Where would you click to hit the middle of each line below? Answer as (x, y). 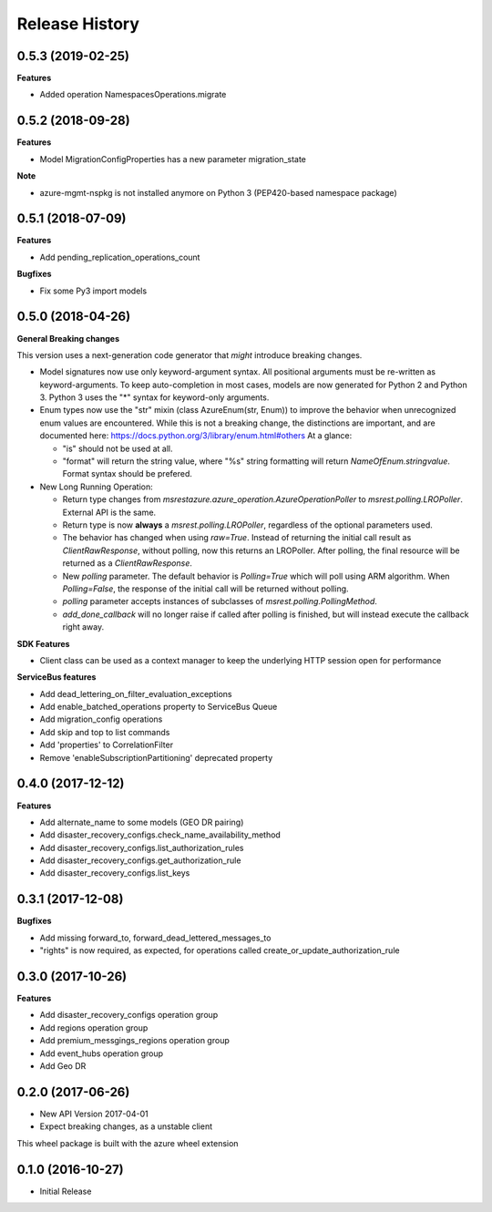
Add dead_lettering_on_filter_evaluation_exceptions (136, 693)
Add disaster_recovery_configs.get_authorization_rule (140, 860)
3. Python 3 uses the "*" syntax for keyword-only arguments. (154, 397)
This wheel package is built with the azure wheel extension (128, 1143)
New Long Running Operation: (97, 487)
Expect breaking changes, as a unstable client (126, 1126)
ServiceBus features (56, 677)
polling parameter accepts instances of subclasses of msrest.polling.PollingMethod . (220, 601)
